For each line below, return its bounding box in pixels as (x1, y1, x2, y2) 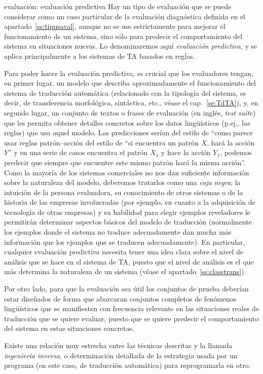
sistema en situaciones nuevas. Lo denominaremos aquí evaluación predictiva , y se (4, 41, 257, 51)
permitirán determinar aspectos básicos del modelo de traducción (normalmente (4, 216, 252, 227)
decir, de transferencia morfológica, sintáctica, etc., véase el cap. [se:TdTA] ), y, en (4, 97, 258, 108)
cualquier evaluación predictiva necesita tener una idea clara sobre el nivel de (4, 246, 244, 257)
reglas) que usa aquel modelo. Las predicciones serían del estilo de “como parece (4, 127, 253, 138)
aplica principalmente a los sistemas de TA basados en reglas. (4, 50, 195, 61)
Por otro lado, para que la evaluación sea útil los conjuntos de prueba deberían (4, 283, 249, 294)
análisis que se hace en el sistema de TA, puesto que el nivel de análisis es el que (4, 256, 254, 267)
